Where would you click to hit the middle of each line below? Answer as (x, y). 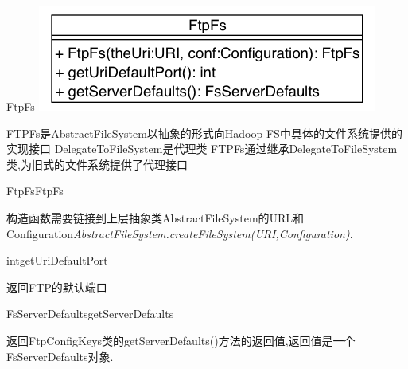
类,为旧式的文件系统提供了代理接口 (97, 164)
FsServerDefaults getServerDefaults (90, 314)
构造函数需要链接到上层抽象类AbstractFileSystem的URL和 (155, 217)
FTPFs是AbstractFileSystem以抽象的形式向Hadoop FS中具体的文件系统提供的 (204, 133)
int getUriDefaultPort (57, 260)
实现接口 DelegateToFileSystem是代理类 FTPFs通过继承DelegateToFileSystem (202, 149)
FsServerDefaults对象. (60, 356)
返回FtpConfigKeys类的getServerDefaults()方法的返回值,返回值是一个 (181, 340)
